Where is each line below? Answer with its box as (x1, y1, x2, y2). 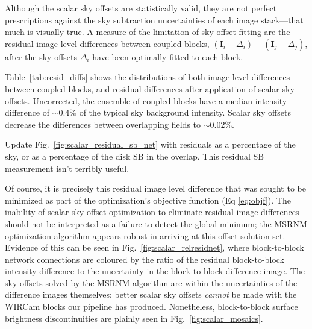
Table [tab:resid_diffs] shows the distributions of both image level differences (5, 70, 290, 83)
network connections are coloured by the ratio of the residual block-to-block (5, 252, 284, 265)
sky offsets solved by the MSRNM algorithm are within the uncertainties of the (5, 276, 298, 289)
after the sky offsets (5, 50, 78, 63)
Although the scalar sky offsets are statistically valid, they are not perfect (5, 2, 277, 14)
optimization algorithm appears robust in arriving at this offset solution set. (5, 229, 285, 242)
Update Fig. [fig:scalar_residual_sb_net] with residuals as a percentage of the (5, 138, 296, 151)
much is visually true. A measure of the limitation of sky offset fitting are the (5, 25, 290, 38)
